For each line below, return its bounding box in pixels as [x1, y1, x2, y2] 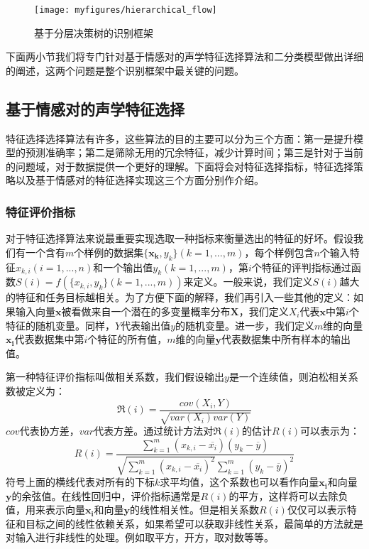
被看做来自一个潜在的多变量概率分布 [61, 304, 231, 319]
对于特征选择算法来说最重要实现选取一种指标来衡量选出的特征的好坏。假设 [6, 231, 353, 246]
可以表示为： [300, 423, 360, 438]
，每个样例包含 [244, 244, 314, 259]
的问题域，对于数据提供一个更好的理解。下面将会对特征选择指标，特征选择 [6, 158, 353, 173]
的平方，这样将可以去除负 [228, 488, 348, 503]
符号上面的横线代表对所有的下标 [6, 474, 155, 489]
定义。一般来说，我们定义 [193, 274, 313, 289]
